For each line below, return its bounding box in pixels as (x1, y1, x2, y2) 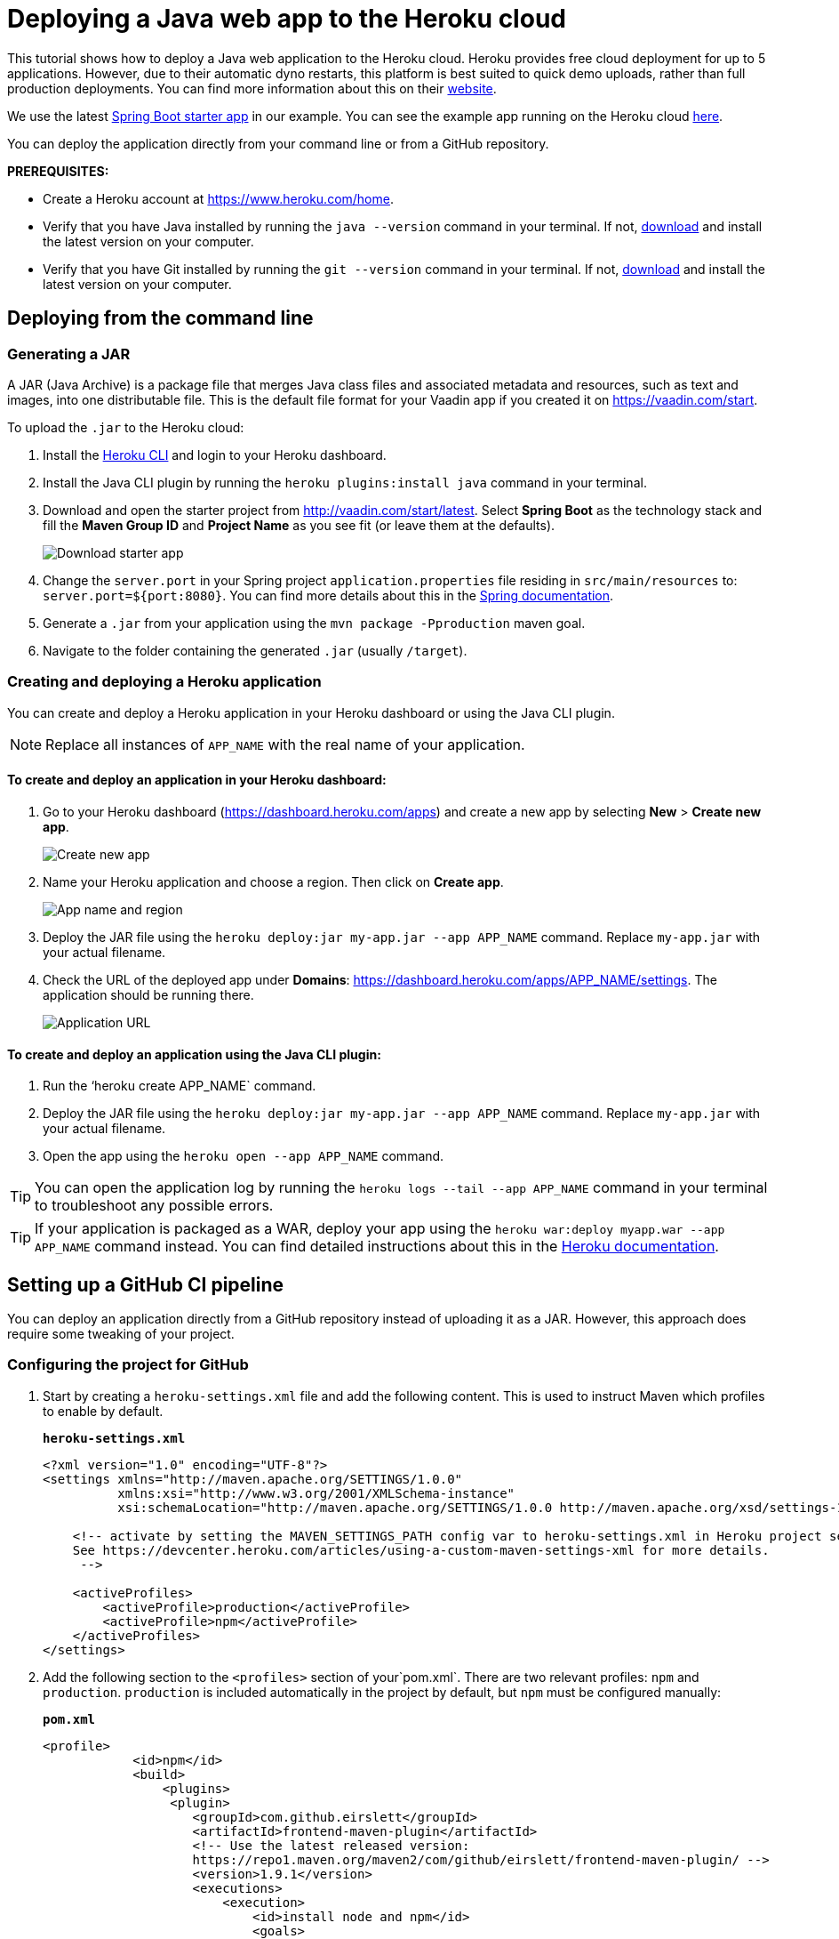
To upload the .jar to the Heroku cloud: (7, 419, 244, 435)
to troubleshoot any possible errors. (35, 1196, 274, 1215)
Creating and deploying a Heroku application (7, 672, 322, 691)
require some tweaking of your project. (7, 1326, 235, 1341)
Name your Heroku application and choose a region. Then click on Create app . (43, 873, 504, 889)
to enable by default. (43, 1403, 164, 1419)
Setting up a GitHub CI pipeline (7, 1273, 284, 1296)
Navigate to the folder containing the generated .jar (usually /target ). (43, 642, 467, 658)
